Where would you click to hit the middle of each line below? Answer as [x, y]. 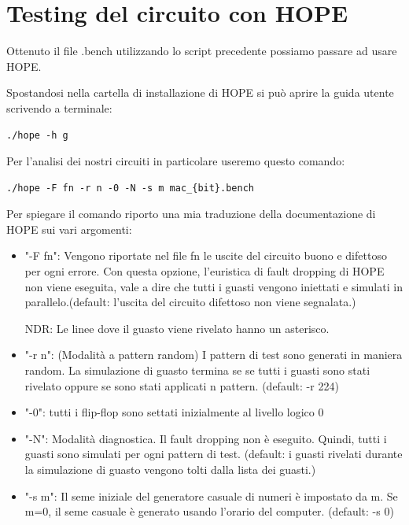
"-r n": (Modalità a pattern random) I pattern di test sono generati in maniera [214, 355]
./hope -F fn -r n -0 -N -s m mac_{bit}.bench [130, 188]
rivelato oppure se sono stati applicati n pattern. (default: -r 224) [182, 385]
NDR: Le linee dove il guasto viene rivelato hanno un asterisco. [177, 328]
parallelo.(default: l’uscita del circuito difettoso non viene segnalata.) [190, 302]
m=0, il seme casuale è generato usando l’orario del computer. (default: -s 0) [209, 511]
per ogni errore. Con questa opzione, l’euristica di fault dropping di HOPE [204, 271]
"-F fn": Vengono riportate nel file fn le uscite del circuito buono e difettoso [206, 255]
